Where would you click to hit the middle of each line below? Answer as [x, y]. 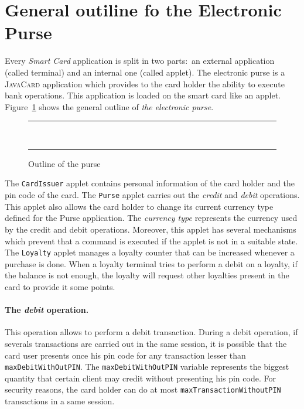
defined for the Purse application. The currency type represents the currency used [151, 218]
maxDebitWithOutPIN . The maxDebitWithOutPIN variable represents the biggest [147, 367]
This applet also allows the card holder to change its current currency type [139, 206]
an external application [233, 61]
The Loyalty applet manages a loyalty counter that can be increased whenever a [150, 252]
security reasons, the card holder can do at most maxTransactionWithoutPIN [143, 389]
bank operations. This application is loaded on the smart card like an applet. [143, 95]
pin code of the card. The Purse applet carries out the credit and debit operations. [152, 195]
